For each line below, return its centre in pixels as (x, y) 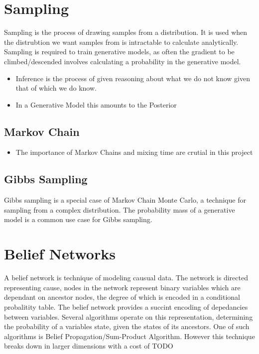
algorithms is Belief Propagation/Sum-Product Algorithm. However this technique (129, 336)
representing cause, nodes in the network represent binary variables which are (122, 287)
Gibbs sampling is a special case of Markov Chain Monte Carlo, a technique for (125, 200)
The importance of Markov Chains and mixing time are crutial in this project (134, 152)
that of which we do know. (56, 88)
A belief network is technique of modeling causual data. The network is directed (126, 278)
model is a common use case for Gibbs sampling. (78, 219)
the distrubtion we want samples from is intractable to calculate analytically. (121, 42)
